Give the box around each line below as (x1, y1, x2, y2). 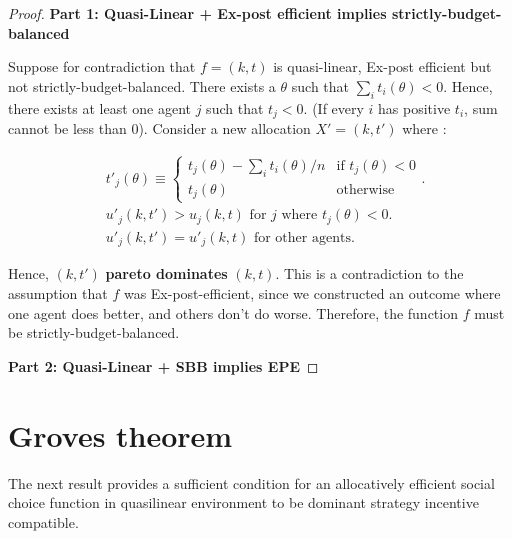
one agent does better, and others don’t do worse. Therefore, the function (8, 302, 458, 323)
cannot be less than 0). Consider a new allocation (8, 118, 311, 139)
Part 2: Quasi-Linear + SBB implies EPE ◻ (8, 355, 319, 376)
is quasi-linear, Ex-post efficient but (273, 56, 492, 77)
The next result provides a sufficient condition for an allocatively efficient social (8, 472, 495, 493)
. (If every (303, 97, 364, 118)
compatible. (8, 511, 79, 532)
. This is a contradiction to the (275, 263, 464, 284)
